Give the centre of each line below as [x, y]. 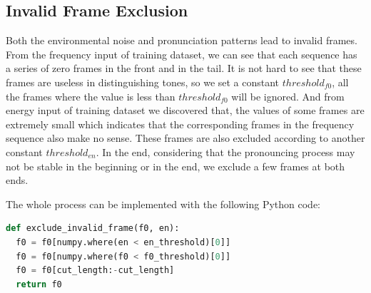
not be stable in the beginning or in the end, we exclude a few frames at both [176, 166]
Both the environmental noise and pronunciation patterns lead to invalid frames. [182, 40]
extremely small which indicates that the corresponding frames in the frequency [180, 124]
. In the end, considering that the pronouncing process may [225, 151]
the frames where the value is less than [91, 96]
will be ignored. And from [288, 96]
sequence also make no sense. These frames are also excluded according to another [185, 138]
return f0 [39, 284]
